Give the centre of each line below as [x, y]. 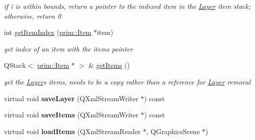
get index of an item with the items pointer [69, 48]
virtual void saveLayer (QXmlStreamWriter [71, 98]
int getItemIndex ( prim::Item [48, 32]
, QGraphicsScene [173, 131]
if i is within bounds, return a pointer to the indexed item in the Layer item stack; [127, 6]
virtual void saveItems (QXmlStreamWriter [71, 115]
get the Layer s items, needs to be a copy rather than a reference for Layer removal [127, 81]
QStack [15, 65]
